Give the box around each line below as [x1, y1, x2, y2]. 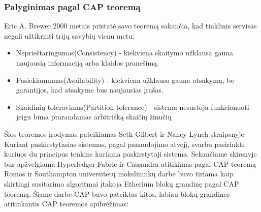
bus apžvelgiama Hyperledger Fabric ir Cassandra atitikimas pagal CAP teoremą [4, 158, 256, 169]
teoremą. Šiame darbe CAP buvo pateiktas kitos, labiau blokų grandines [4, 188, 230, 199]
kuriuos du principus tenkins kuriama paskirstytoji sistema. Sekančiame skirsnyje [4, 148, 257, 159]
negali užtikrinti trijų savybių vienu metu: [4, 30, 135, 41]
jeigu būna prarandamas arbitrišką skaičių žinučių [16, 111, 172, 122]
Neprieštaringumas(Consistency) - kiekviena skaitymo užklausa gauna [16, 47, 233, 58]
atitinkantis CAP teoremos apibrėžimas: [4, 198, 129, 209]
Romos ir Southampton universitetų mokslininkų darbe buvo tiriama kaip [4, 168, 234, 179]
